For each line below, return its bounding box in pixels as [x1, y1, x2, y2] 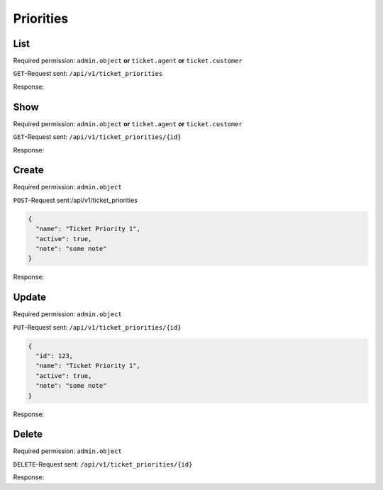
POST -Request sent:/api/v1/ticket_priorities [13, 196, 138, 204]
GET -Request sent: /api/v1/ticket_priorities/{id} [13, 133, 182, 141]
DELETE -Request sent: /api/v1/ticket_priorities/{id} [13, 460, 193, 468]
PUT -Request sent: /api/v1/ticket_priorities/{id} [13, 323, 182, 331]
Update [13, 291, 47, 304]
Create [13, 164, 44, 177]
